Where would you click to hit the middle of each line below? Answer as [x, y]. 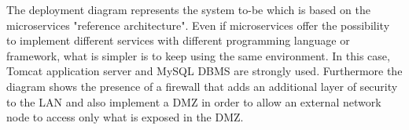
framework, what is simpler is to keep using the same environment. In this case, [198, 55]
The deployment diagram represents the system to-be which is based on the [188, 9]
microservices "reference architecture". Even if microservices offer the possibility [198, 25]
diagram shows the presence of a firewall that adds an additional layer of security [202, 86]
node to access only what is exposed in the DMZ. [125, 117]
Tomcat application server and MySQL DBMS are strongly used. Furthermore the [204, 71]
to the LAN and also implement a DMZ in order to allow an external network [194, 101]
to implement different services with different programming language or [178, 40]
